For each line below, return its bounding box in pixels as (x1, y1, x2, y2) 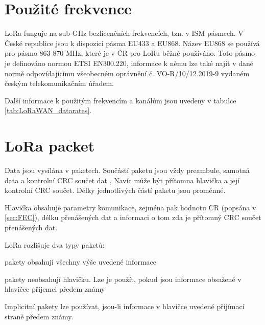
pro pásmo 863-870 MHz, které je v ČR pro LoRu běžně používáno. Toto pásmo (5, 48, 255, 58)
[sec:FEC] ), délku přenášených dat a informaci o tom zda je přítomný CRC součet (5, 212, 261, 223)
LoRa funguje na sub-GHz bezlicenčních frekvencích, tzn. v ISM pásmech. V (5, 28, 244, 38)
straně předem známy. (5, 311, 74, 321)
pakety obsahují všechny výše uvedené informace (5, 256, 156, 267)
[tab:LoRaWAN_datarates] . (5, 105, 92, 116)
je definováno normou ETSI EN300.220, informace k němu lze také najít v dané (5, 57, 253, 68)
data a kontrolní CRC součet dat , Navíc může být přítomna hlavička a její (5, 175, 239, 185)
